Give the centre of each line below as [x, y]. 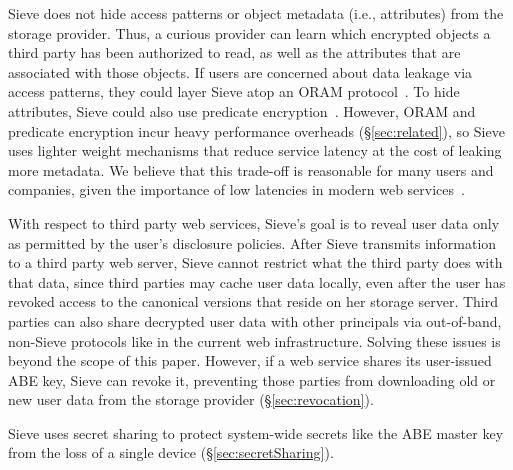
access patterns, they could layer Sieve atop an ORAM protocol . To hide [234, 91]
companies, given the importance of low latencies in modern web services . [236, 189]
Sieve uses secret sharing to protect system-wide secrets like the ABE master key [256, 432]
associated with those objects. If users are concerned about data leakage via [240, 71]
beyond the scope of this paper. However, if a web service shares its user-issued [250, 360]
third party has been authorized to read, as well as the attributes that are [234, 52]
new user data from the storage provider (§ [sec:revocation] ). [191, 399]
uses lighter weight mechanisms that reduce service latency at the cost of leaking [255, 150]
